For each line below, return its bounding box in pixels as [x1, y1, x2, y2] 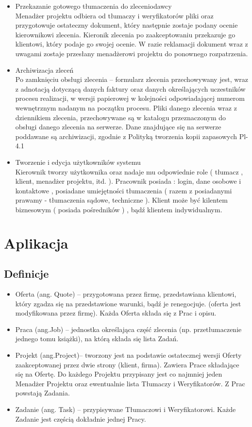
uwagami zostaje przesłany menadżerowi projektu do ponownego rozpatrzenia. [15, 48, 248, 58]
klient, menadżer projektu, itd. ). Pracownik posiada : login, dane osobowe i [15, 176, 241, 186]
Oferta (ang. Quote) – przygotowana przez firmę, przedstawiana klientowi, [15, 289, 236, 299]
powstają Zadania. [15, 388, 70, 398]
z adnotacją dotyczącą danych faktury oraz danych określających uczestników [15, 83, 246, 94]
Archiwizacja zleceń [15, 64, 74, 75]
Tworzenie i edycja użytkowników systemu [15, 157, 141, 167]
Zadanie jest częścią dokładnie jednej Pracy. [15, 413, 146, 424]
